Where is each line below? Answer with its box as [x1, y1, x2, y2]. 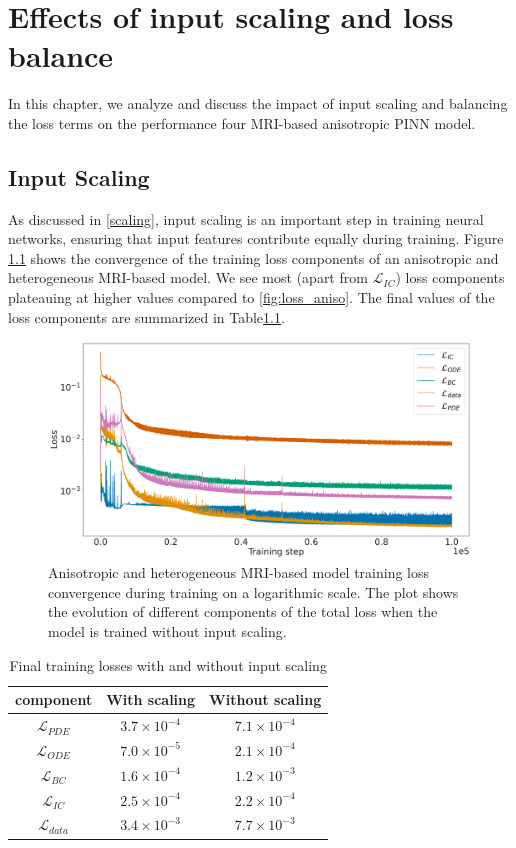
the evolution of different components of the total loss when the [48, 601, 438, 622]
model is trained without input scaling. [48, 621, 287, 642]
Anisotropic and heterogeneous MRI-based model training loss [48, 562, 430, 583]
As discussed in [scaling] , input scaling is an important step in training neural [8, 208, 484, 229]
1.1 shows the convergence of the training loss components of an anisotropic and [8, 247, 499, 268]
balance [8, 35, 114, 76]
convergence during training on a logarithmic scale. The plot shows [48, 581, 459, 602]
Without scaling [209, 689, 322, 710]
